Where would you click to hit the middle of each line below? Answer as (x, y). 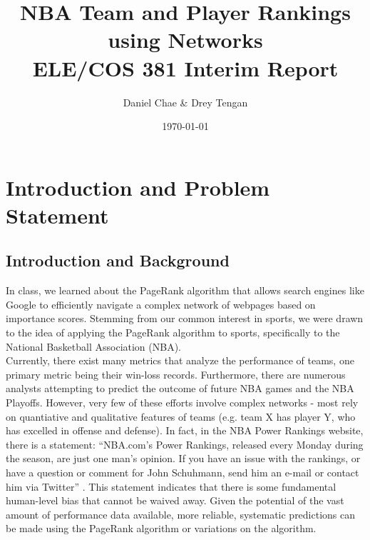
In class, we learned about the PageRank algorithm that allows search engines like (185, 290)
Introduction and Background (118, 260)
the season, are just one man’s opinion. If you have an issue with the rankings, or (183, 458)
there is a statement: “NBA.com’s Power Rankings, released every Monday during (185, 444)
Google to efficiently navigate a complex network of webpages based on (161, 304)
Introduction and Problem (138, 187)
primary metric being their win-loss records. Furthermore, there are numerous (176, 374)
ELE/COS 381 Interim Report (185, 67)
